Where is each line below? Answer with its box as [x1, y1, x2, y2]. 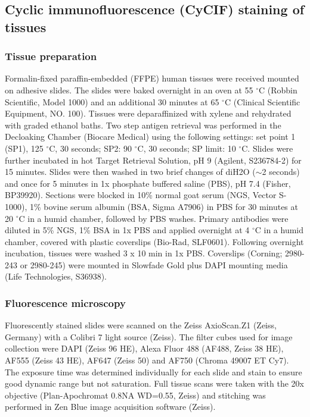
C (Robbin [259, 83, 297, 96]
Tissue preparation [5, 49, 97, 64]
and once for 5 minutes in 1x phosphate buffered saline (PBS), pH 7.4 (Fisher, [5, 177, 291, 189]
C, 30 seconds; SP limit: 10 [137, 142, 236, 154]
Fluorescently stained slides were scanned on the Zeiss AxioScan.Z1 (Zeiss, [5, 319, 277, 331]
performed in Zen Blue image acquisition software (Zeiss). [5, 400, 216, 413]
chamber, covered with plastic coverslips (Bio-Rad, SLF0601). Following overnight [5, 235, 304, 247]
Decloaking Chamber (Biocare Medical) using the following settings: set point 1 [5, 130, 296, 143]
